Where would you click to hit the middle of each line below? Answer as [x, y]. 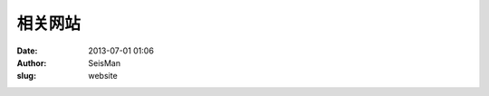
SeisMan [105, 62]
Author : [32, 62]
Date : [27, 51]
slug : [26, 76]
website [103, 76]
